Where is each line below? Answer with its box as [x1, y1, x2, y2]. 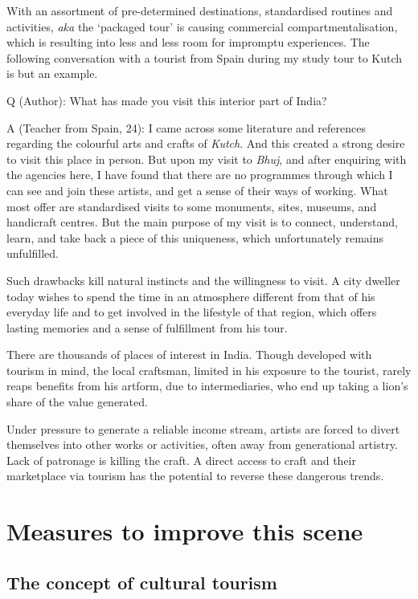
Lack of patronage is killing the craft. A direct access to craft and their [6, 451, 356, 468]
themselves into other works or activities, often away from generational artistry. [6, 436, 398, 453]
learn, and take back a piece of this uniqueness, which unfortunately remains [6, 229, 384, 246]
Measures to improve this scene [6, 515, 363, 548]
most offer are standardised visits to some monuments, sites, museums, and [6, 198, 377, 214]
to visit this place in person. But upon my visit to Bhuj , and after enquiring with [6, 150, 407, 167]
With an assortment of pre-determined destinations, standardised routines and [6, 2, 393, 18]
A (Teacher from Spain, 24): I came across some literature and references [6, 119, 366, 136]
